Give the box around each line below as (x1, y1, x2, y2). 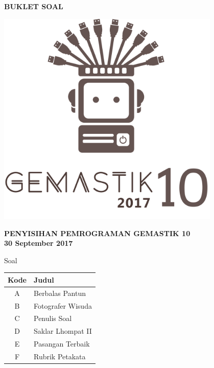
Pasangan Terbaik (34, 338, 90, 349)
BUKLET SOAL (4, 1, 63, 11)
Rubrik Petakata (34, 351, 86, 361)
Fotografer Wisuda (34, 300, 92, 311)
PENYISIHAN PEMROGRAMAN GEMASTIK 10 (4, 227, 191, 238)
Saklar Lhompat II (34, 326, 92, 336)
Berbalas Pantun (34, 287, 86, 298)
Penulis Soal (34, 313, 72, 324)
